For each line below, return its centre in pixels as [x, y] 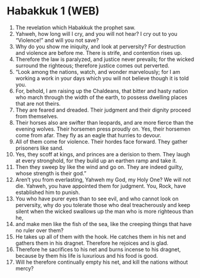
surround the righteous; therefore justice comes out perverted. [92, 65]
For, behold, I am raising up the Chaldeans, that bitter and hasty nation [101, 91]
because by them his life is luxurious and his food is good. [87, 255]
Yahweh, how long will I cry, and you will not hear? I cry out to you [96, 33]
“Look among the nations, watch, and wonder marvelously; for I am [98, 72]
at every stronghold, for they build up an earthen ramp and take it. [96, 160]
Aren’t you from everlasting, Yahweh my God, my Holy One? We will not [103, 180]
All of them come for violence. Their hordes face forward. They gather [101, 141]
